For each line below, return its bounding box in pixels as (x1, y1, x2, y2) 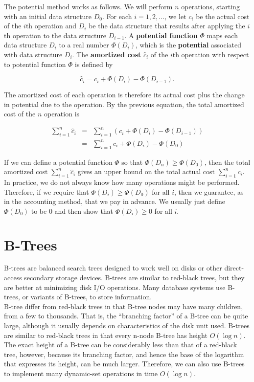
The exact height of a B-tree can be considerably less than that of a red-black (4, 339, 237, 350)
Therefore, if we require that (4, 186, 89, 197)
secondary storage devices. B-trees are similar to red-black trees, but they (24, 272, 245, 283)
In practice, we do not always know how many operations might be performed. (4, 177, 240, 187)
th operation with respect (172, 49, 249, 59)
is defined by (75, 59, 113, 69)
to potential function (4, 59, 66, 69)
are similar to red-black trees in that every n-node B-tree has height (4, 330, 208, 340)
